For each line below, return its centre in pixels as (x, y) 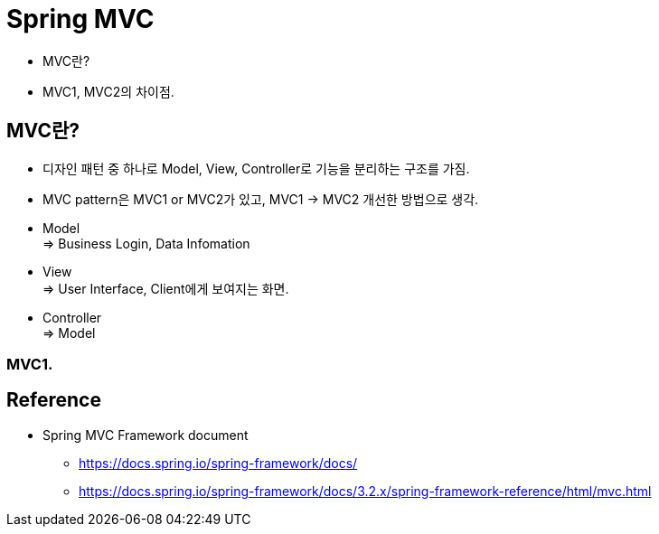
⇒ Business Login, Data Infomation (146, 243)
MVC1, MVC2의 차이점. (108, 91)
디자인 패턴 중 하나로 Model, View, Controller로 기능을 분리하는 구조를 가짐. (256, 168)
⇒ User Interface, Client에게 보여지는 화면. (166, 288)
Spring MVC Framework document (146, 435)
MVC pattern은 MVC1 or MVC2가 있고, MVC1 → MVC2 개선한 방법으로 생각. (261, 199)
